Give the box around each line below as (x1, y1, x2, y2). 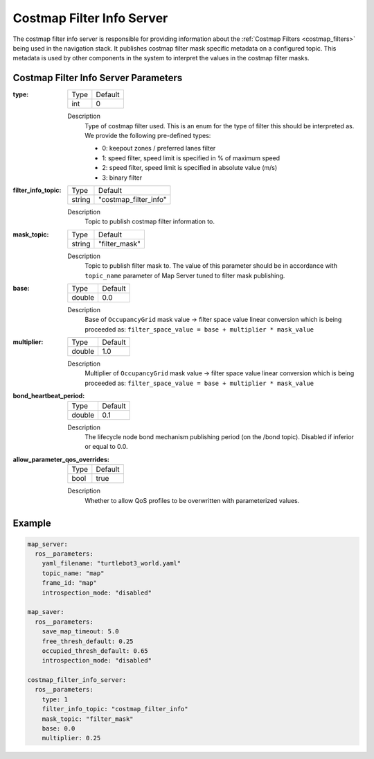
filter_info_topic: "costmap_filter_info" (42, 705, 188, 713)
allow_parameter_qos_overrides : (12, 455, 110, 463)
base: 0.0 (42, 725, 75, 733)
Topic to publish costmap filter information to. (84, 217, 215, 225)
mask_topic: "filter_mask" (42, 715, 134, 723)
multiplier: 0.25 (42, 734, 101, 742)
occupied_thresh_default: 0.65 (42, 647, 148, 655)
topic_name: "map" (42, 569, 105, 577)
